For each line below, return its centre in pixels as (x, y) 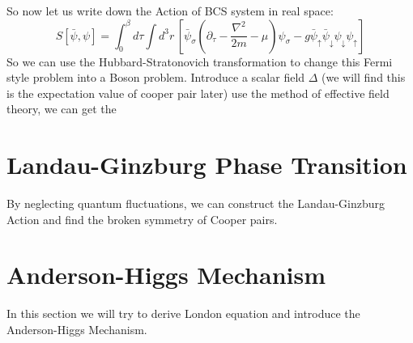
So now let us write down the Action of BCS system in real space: (170, 11)
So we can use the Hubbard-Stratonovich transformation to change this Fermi (200, 61)
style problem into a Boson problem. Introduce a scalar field (156, 77)
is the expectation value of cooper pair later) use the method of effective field (198, 93)
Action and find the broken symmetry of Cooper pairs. (142, 219)
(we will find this (364, 77)
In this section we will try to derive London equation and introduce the (183, 313)
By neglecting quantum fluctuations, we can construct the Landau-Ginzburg (196, 203)
